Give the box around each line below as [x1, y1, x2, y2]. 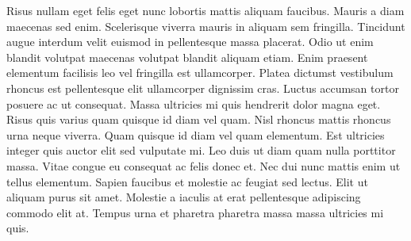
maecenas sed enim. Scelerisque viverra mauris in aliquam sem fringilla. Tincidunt [6, 17, 405, 34]
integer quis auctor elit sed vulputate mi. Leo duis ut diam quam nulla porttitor [6, 142, 396, 159]
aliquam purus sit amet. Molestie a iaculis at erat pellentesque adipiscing [6, 189, 361, 205]
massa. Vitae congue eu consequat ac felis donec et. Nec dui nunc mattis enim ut [6, 157, 401, 174]
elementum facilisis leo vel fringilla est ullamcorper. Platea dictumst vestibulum [6, 64, 394, 81]
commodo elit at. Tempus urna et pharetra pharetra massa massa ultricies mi [6, 204, 384, 220]
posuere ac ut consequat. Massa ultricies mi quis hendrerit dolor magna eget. [6, 95, 381, 112]
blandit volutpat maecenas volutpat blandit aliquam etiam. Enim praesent [6, 48, 368, 65]
